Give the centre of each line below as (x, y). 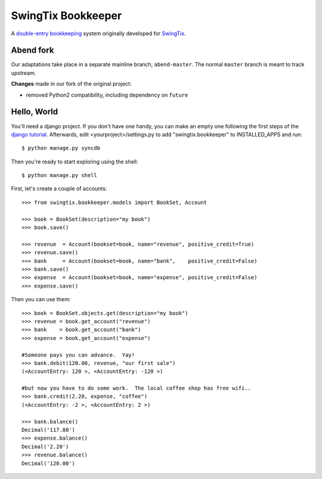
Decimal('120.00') (49, 463)
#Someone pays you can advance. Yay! (78, 355)
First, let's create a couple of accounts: (59, 188)
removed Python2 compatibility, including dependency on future (107, 95)
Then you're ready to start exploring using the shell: (75, 162)
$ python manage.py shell (60, 175)
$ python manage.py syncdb (61, 148)
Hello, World (35, 112)
